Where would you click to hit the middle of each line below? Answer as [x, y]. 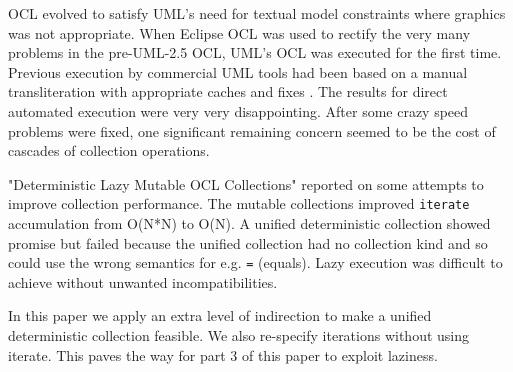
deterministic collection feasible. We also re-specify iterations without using [239, 335]
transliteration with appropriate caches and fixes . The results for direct [228, 91]
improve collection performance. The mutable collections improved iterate [239, 203]
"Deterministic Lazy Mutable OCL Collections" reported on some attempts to [246, 183]
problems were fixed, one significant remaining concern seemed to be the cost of [252, 130]
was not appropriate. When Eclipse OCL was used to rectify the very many [239, 32]
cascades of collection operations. [109, 150]
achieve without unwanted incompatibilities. [143, 281]
